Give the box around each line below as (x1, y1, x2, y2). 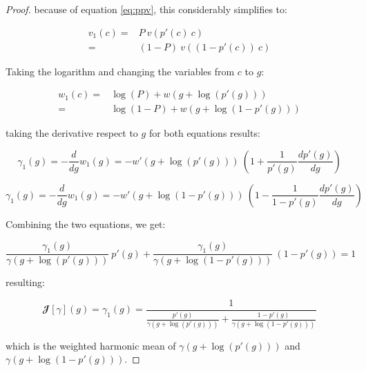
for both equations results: (148, 126, 260, 140)
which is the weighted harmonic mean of (6, 338, 176, 352)
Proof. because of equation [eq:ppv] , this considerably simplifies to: (6, 2, 287, 16)
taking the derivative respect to (6, 126, 138, 140)
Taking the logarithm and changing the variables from (6, 64, 235, 78)
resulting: (6, 275, 45, 289)
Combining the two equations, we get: (6, 216, 166, 231)
